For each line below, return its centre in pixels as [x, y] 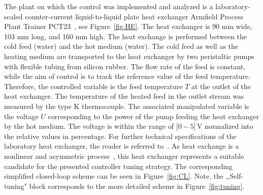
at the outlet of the [221, 86]
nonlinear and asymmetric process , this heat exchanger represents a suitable [124, 156]
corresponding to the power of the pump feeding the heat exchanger [154, 116]
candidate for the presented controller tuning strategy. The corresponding [119, 166]
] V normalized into [223, 126]
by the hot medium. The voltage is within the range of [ [91, 126]
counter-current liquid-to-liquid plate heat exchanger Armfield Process [134, 16]
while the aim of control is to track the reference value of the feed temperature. [127, 76]
